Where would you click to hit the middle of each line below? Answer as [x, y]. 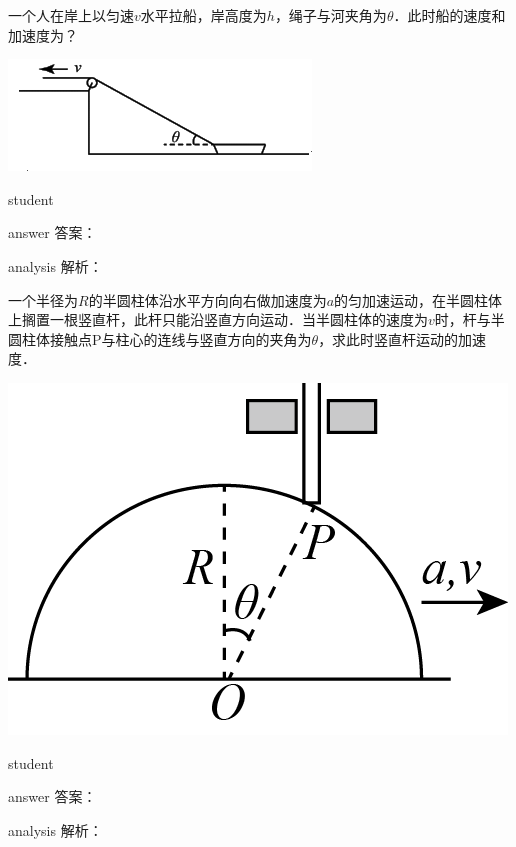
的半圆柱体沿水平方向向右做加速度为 [207, 299]
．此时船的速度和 [449, 15]
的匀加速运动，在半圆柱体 [418, 299]
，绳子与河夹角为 [330, 15]
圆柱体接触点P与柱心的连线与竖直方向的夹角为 [160, 338]
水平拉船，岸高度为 [203, 15]
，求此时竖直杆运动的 [388, 338]
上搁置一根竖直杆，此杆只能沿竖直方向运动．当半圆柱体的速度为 [218, 319]
